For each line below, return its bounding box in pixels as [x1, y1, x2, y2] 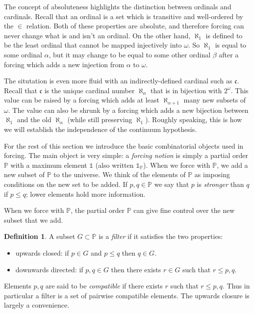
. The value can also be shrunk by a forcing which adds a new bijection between [8, 104, 249, 115]
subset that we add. [4, 214, 63, 225]
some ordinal [4, 49, 42, 59]
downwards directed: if [15, 264, 83, 274]
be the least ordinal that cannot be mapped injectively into [4, 40, 182, 50]
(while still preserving [67, 114, 132, 125]
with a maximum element [10, 159, 87, 170]
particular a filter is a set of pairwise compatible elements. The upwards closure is [4, 290, 250, 300]
